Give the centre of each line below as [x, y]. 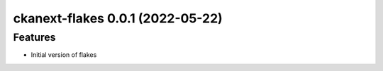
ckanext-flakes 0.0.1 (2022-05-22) [118, 18]
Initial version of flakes [64, 55]
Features [34, 37]
